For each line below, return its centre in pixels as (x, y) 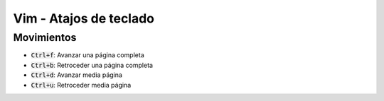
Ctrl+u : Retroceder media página (81, 85)
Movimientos (45, 37)
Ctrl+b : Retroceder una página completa (92, 65)
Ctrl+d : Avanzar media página (76, 75)
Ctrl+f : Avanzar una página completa (88, 55)
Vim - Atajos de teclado (84, 18)
